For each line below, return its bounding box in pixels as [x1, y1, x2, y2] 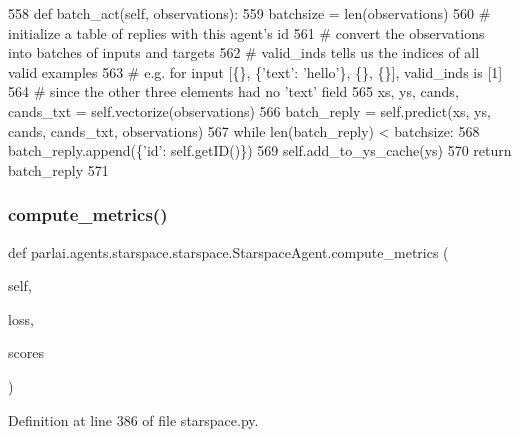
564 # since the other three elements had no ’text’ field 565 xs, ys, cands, [8, 81, 459, 102]
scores [8, 342, 44, 363]
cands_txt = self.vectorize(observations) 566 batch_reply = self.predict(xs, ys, [8, 100, 491, 121]
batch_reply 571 [8, 159, 109, 180]
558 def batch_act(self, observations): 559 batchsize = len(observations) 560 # [8, 3, 491, 23]
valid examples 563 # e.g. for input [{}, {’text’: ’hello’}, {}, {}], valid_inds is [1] [8, 61, 503, 82]
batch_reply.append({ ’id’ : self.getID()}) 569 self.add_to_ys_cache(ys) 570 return [8, 140, 512, 161]
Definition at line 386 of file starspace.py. [8, 409, 259, 430]
